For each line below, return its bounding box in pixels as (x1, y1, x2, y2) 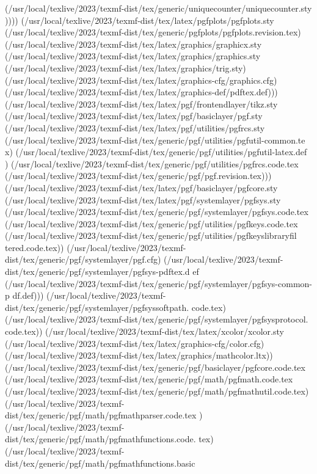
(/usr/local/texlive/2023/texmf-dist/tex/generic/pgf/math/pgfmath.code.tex (5, 373, 293, 385)
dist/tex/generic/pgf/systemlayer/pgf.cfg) (5, 253, 161, 266)
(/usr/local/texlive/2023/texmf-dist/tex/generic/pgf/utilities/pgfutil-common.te (5, 133, 305, 146)
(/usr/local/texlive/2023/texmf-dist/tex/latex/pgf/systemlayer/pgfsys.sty (5, 193, 281, 206)
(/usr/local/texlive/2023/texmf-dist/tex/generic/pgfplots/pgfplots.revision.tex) (5, 26, 301, 38)
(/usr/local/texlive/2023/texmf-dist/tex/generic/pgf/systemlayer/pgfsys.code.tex (5, 205, 308, 218)
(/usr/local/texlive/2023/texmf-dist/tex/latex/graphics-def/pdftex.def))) (5, 86, 278, 98)
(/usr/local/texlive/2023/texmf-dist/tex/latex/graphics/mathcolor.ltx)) (5, 349, 273, 362)
